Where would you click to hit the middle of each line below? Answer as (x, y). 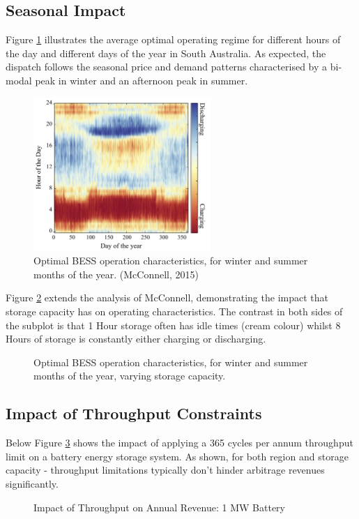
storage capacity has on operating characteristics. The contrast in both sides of (174, 311)
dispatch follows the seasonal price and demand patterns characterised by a (167, 67)
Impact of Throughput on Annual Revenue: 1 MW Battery (159, 507)
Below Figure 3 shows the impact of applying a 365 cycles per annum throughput (179, 443)
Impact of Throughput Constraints (134, 413)
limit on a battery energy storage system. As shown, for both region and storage (177, 456)
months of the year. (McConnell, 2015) (116, 274)
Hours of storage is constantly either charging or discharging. (136, 339)
